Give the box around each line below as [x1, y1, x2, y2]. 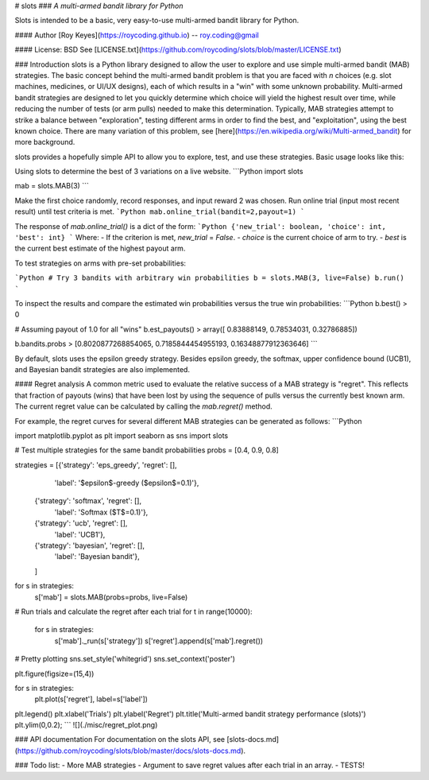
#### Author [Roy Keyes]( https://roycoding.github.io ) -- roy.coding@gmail [14, 30, 260, 40]
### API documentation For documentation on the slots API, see [14, 735, 226, 744]
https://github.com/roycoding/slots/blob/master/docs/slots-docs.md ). [17, 746, 246, 755]
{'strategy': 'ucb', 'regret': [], [34, 518, 128, 528]
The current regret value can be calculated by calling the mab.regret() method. [14, 402, 273, 411]
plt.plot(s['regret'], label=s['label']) [34, 694, 149, 704]
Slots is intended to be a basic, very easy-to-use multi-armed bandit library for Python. [14, 16, 300, 25]
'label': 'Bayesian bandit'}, [54, 552, 140, 561]
